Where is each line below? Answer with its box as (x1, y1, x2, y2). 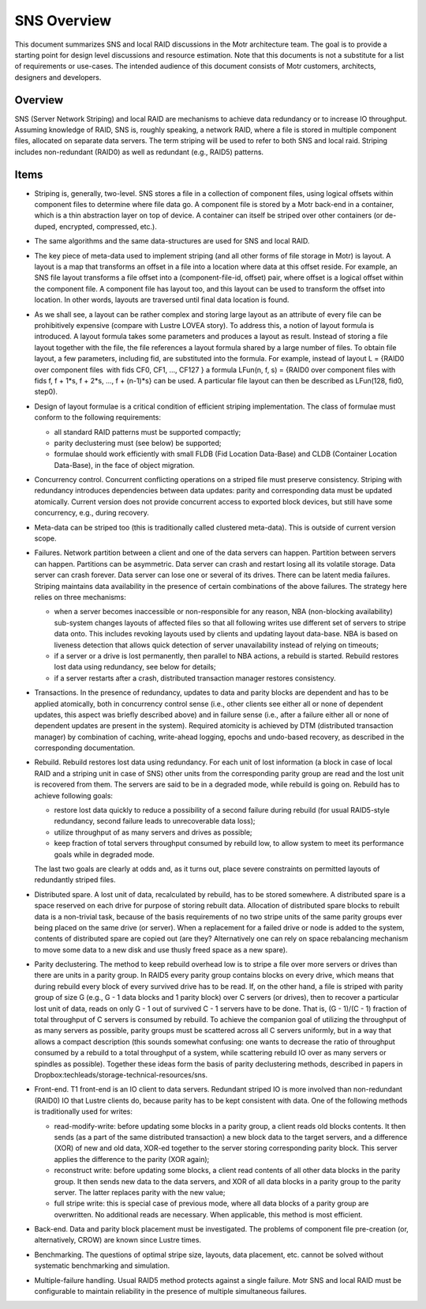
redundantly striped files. (34, 875, 116, 885)
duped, (34, 221, 58, 231)
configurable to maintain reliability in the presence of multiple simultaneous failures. (34, 1287, 307, 1296)
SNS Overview (14, 12, 112, 29)
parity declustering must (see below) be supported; (54, 438, 222, 447)
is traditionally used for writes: (34, 1107, 133, 1116)
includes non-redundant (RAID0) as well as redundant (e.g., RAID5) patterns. (14, 147, 264, 157)
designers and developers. (14, 72, 102, 82)
